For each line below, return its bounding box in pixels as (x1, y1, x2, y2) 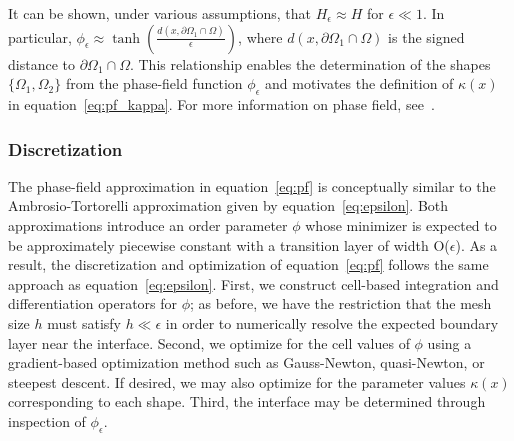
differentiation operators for (8, 293, 178, 314)
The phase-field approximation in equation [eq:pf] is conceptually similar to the (8, 175, 496, 196)
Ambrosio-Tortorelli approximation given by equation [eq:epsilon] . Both (8, 195, 449, 216)
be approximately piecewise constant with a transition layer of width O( (8, 234, 450, 255)
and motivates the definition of (265, 73, 454, 94)
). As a (455, 234, 498, 255)
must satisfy (47, 312, 121, 333)
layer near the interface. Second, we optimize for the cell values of (8, 332, 410, 353)
